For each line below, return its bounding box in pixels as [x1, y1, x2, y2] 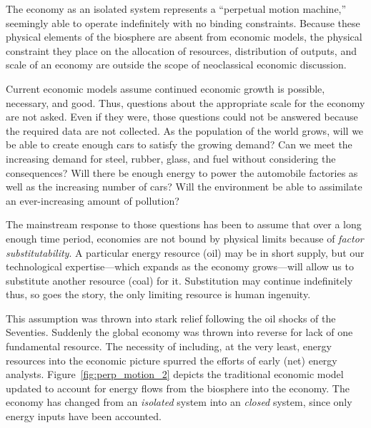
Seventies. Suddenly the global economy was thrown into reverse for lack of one [6, 325, 353, 340]
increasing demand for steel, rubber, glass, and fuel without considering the [6, 151, 336, 165]
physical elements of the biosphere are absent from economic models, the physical [6, 29, 362, 44]
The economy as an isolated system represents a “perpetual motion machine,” [6, 1, 347, 16]
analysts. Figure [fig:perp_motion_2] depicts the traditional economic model [6, 367, 344, 382]
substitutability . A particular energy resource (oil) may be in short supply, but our [6, 245, 365, 260]
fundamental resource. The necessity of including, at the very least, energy [6, 339, 332, 354]
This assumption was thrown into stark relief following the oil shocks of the [6, 310, 336, 325]
